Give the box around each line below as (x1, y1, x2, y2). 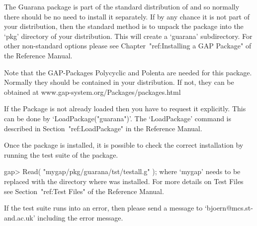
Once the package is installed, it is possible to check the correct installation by (4, 140, 244, 150)
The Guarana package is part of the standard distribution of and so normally (4, 1, 240, 11)
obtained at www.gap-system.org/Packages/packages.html (4, 86, 181, 97)
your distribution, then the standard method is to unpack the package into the (4, 21, 244, 31)
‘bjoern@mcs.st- (204, 203, 253, 213)
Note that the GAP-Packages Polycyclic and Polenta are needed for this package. (4, 67, 252, 77)
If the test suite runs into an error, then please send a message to (4, 203, 203, 213)
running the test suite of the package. (4, 149, 118, 160)
